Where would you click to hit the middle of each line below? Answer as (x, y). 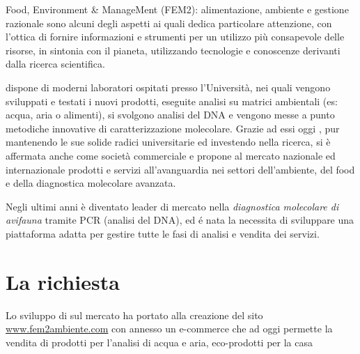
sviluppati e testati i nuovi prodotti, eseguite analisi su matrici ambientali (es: (172, 101)
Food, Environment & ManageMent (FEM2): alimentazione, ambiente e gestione (177, 9)
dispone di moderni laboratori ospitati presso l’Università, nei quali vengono (168, 87)
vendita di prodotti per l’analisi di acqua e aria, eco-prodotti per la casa (159, 342)
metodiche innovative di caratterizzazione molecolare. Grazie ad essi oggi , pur (173, 128)
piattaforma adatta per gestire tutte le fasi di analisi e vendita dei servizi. (163, 233)
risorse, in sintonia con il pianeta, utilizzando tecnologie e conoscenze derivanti (173, 50)
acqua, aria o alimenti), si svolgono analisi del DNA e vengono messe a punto (170, 115)
